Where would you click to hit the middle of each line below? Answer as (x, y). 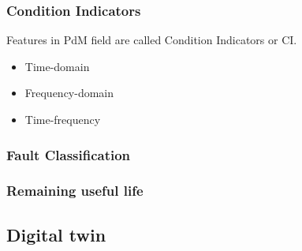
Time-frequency (63, 119)
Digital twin (56, 234)
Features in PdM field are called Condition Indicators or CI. (152, 40)
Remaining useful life (75, 191)
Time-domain (57, 66)
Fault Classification (69, 154)
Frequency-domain (69, 93)
